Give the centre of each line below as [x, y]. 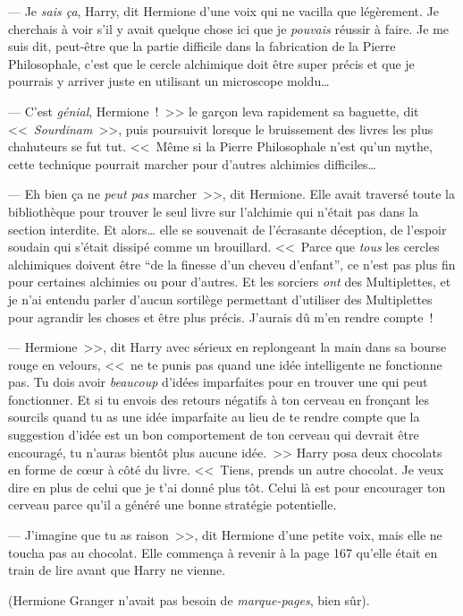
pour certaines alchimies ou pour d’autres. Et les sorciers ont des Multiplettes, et [230, 282]
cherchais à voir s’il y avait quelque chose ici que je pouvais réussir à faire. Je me [229, 28]
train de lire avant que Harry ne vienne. [117, 570]
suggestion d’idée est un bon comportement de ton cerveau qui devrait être [214, 435]
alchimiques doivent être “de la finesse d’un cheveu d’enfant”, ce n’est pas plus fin [232, 264]
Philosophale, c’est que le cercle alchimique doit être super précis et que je [211, 63]
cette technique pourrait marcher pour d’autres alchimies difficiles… [192, 163]
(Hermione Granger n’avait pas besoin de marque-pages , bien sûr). [189, 599]
